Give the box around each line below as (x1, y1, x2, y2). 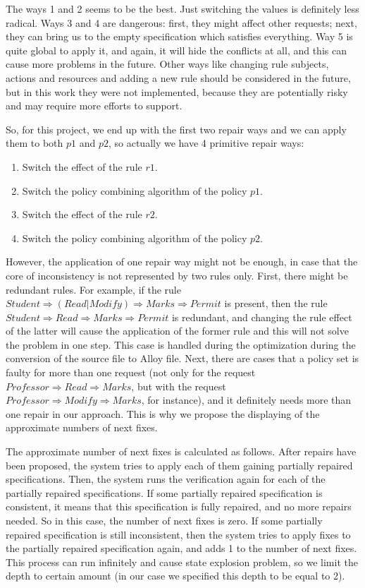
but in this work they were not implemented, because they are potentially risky (6, 84, 348, 99)
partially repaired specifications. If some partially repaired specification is (6, 485, 323, 500)
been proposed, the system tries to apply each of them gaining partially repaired (6, 457, 353, 472)
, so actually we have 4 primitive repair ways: (108, 136, 304, 150)
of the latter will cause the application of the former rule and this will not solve (6, 323, 349, 338)
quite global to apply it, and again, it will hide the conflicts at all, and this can (6, 42, 347, 57)
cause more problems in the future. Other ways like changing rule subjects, (6, 56, 329, 71)
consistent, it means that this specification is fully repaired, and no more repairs (6, 499, 352, 514)
